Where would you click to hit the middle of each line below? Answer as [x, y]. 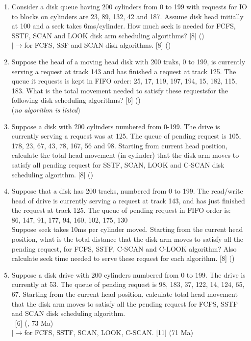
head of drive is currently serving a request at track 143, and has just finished [128, 200]
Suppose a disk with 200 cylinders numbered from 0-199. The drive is [116, 126]
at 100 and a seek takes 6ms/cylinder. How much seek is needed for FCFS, [124, 26]
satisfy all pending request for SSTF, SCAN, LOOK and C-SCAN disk [118, 164]
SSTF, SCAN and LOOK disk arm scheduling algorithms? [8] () [108, 35]
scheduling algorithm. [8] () [52, 174]
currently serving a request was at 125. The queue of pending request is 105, [126, 136]
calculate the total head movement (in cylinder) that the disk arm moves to [125, 155]
